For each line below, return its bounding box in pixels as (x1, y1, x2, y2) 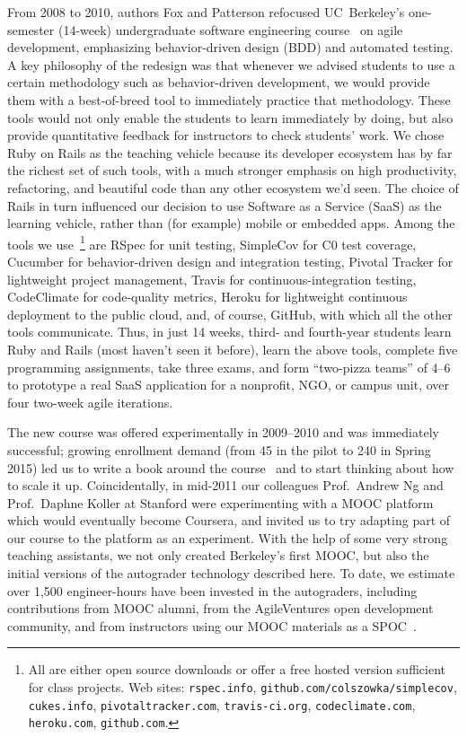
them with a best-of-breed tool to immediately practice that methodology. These (7, 90, 451, 109)
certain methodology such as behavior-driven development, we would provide (7, 73, 430, 92)
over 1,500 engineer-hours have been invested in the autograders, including (7, 581, 418, 600)
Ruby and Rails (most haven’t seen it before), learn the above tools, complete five (7, 339, 458, 358)
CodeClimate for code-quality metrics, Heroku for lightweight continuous (7, 287, 408, 306)
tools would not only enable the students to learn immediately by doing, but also (7, 108, 454, 127)
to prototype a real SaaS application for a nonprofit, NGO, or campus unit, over (7, 375, 450, 394)
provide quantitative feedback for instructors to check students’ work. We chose (7, 126, 445, 145)
